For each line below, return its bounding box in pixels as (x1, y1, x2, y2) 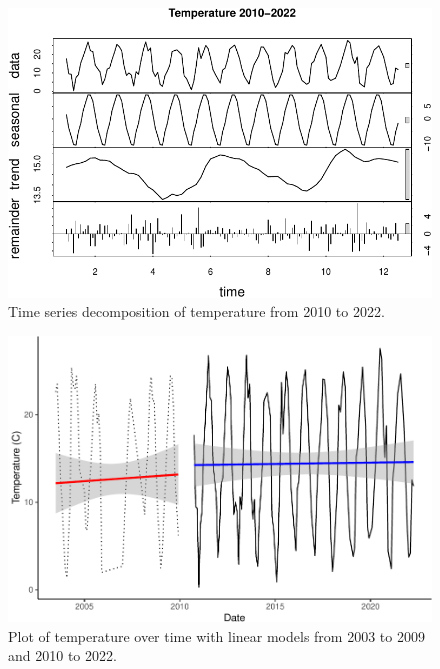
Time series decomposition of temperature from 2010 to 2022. (8, 301, 385, 322)
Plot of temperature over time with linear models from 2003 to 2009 (8, 625, 425, 646)
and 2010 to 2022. (8, 645, 117, 666)
